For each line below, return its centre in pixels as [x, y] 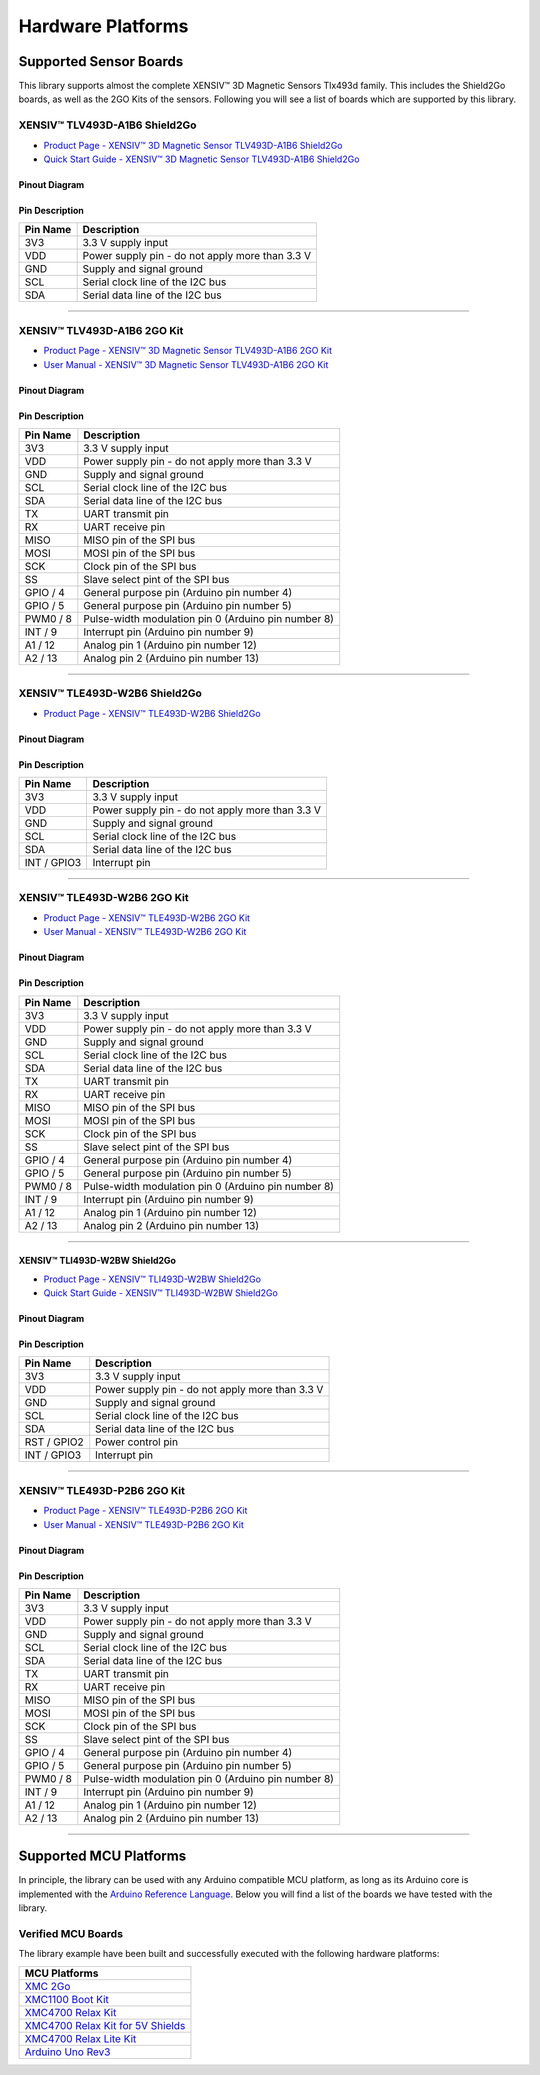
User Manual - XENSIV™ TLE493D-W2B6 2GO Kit [145, 932]
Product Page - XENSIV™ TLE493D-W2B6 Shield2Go [152, 713]
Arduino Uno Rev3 [67, 2052]
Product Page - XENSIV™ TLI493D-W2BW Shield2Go [152, 1279]
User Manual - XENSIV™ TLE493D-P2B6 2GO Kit [143, 1524]
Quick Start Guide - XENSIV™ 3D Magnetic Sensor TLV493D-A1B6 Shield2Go [201, 159]
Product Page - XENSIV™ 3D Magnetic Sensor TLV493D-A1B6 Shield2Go [193, 145]
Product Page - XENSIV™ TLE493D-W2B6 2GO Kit [146, 917]
